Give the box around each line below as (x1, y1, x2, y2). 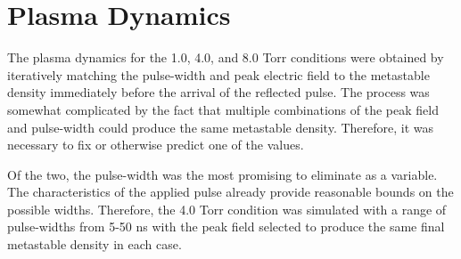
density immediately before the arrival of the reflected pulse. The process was (7, 83, 430, 101)
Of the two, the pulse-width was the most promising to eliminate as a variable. (7, 165, 438, 183)
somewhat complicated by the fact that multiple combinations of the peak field (7, 100, 439, 118)
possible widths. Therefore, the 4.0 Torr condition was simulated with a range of (7, 199, 447, 218)
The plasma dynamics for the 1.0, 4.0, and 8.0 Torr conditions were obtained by (7, 48, 444, 67)
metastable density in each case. (7, 235, 182, 254)
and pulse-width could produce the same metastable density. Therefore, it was (7, 117, 434, 136)
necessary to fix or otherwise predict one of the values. (7, 135, 304, 154)
